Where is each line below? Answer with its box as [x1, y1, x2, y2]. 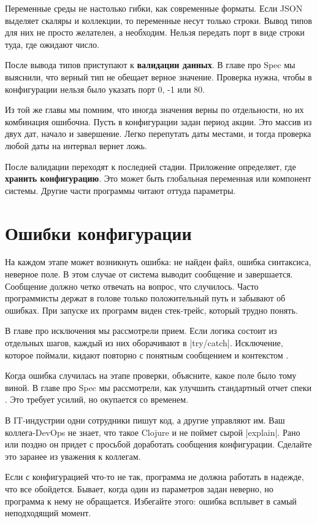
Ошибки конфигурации [5, 220, 192, 245]
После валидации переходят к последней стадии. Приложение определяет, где [5, 160, 296, 172]
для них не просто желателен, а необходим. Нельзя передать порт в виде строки [5, 26, 305, 39]
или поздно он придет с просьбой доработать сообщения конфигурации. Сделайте [5, 438, 312, 451]
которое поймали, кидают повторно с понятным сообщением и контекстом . [5, 348, 289, 361]
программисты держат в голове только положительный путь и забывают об [5, 292, 286, 304]
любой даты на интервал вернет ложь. [5, 139, 147, 152]
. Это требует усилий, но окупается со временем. [5, 393, 189, 406]
